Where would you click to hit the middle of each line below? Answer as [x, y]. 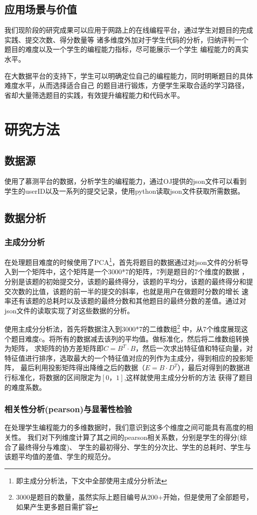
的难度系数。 [25, 387]
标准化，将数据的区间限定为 [56, 377]
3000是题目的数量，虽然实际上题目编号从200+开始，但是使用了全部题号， [134, 497]
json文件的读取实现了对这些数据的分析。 [69, 310]
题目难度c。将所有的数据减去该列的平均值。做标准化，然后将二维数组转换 [130, 338]
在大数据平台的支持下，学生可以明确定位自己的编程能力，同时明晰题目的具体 [129, 75]
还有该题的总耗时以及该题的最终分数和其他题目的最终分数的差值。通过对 [128, 301]
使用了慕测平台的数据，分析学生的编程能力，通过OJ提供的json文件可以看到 [126, 181]
